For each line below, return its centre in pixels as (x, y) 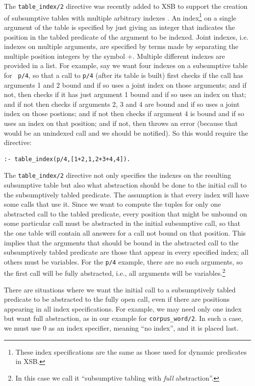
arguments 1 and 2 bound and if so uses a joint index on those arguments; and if (125, 84)
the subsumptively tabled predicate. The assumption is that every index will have (127, 194)
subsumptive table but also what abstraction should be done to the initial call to (125, 184)
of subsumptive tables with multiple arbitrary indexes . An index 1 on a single (120, 17)
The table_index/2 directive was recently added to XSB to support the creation (126, 6)
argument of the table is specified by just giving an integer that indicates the (119, 27)
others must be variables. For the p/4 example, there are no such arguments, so (123, 261)
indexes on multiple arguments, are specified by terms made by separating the (121, 46)
